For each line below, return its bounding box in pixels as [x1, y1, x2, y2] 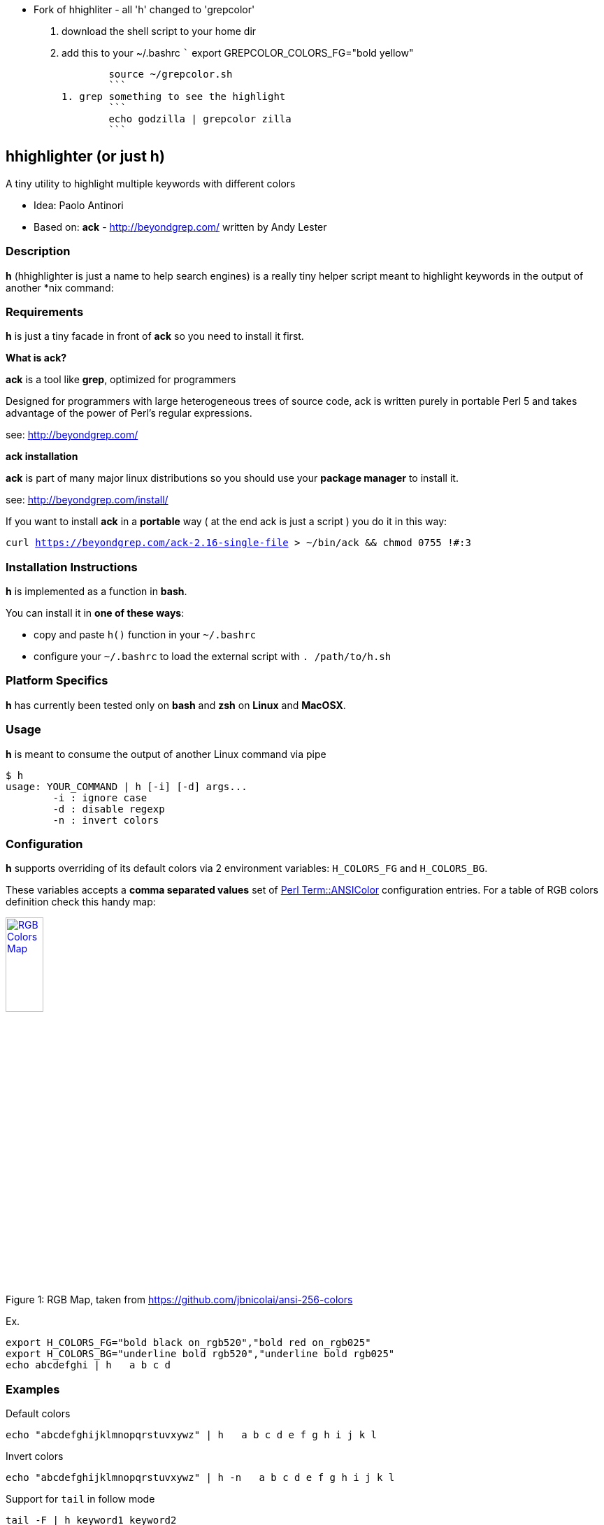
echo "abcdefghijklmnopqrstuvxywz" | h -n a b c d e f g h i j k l [6, 1472, 395, 1484]
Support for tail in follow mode [6, 1493, 155, 1505]
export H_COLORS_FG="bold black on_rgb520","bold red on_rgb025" [6, 1337, 371, 1349]
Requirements [6, 304, 84, 319]
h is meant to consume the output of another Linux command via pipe [6, 747, 326, 760]
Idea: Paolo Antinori [34, 199, 124, 211]
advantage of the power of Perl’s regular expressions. [6, 407, 252, 420]
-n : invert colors [52, 814, 159, 826]
